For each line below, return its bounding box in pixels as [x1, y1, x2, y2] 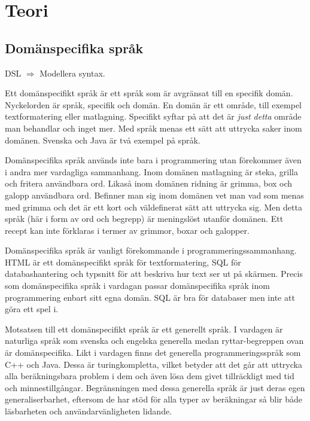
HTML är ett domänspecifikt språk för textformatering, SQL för [5, 255, 241, 268]
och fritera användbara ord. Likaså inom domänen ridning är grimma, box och [5, 177, 293, 190]
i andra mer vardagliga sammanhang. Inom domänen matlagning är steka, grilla [5, 165, 298, 178]
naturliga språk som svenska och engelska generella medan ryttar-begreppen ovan [5, 334, 304, 347]
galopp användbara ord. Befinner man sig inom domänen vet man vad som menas [5, 188, 304, 201]
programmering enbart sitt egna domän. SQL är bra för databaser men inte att [5, 291, 295, 303]
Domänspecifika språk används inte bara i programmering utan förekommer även [5, 154, 302, 166]
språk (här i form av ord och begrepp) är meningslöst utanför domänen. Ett [5, 212, 284, 225]
